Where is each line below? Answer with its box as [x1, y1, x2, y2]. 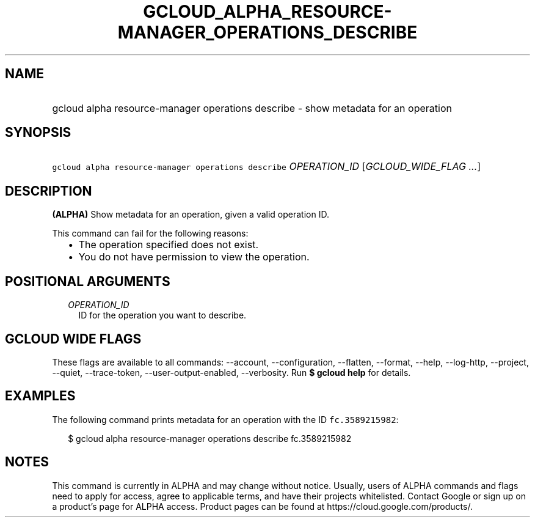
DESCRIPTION [5, 183, 92, 199]
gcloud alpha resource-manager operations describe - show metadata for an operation [52, 101, 452, 114]
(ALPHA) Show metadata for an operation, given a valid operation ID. [52, 209, 329, 220]
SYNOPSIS [5, 125, 71, 141]
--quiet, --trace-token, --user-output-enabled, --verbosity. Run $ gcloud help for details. [52, 367, 411, 378]
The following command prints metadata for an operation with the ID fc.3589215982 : [52, 414, 399, 425]
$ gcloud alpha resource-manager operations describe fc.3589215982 [68, 433, 352, 444]
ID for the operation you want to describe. [78, 310, 247, 321]
